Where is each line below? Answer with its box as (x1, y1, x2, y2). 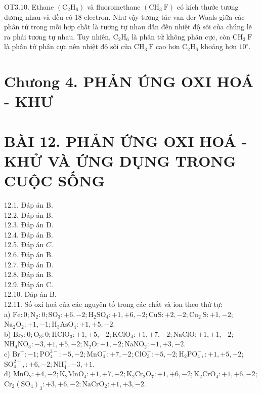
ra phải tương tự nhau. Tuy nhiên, (4, 31, 111, 42)
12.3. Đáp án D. (4, 219, 54, 230)
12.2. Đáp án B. (4, 209, 53, 220)
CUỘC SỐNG (4, 170, 105, 191)
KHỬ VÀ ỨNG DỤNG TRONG (4, 150, 236, 171)
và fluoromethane (86, 2, 141, 12)
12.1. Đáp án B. (4, 200, 53, 210)
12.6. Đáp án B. (4, 249, 53, 259)
